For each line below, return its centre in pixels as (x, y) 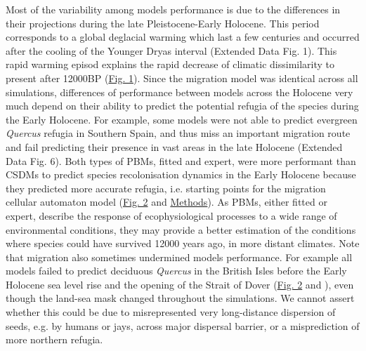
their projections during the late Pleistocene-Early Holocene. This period (163, 23)
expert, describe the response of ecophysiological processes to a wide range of (171, 215)
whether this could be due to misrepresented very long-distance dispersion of (171, 312)
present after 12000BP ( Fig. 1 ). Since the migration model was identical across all (182, 78)
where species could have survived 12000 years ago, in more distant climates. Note (183, 243)
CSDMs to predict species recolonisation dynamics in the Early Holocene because (181, 174)
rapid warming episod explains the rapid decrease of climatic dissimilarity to (170, 64)
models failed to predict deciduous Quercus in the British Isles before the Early (176, 271)
